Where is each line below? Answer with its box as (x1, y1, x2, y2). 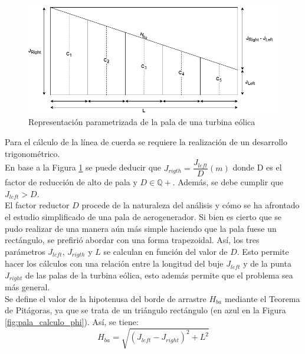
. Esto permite (237, 245, 289, 257)
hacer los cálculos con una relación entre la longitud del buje (5, 257, 224, 270)
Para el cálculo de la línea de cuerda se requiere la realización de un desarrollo (5, 135, 287, 147)
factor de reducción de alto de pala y (5, 176, 137, 188)
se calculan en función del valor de (103, 245, 228, 257)
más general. (5, 281, 50, 293)
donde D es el (232, 161, 282, 173)
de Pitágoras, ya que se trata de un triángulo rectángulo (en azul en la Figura (5, 304, 286, 316)
